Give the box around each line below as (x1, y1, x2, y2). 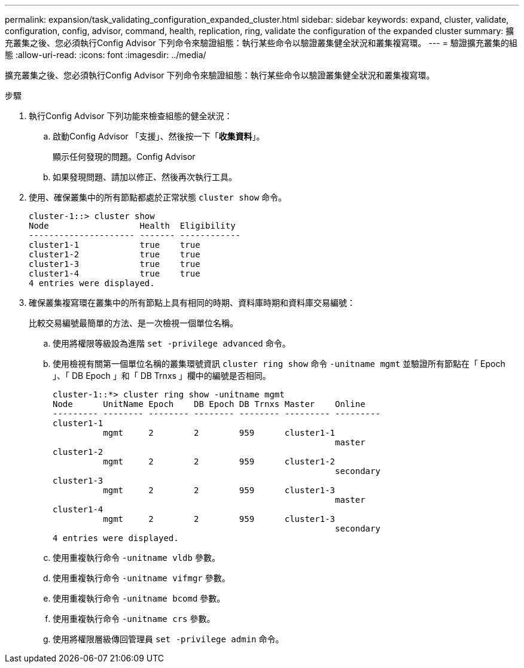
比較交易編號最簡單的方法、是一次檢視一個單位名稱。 (29, 318, 238, 328)
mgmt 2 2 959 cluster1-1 (103, 428, 336, 438)
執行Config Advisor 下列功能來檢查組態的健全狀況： (29, 111, 233, 121)
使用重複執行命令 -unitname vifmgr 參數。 (53, 573, 230, 583)
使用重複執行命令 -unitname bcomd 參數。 (53, 593, 226, 603)
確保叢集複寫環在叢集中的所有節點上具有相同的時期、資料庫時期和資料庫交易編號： (29, 297, 355, 308)
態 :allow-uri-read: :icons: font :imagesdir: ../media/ (5, 50, 206, 60)
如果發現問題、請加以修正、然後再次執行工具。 (53, 172, 237, 182)
